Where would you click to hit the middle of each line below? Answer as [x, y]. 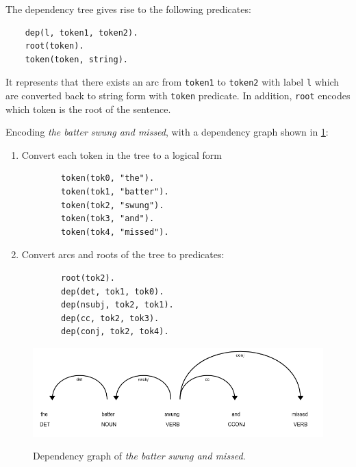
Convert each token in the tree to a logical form [122, 154]
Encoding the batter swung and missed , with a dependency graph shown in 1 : [167, 132]
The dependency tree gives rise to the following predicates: [128, 9]
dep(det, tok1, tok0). [113, 291]
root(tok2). [88, 278]
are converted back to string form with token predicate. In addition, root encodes [178, 96]
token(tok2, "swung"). [113, 205]
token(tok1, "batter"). [115, 192]
